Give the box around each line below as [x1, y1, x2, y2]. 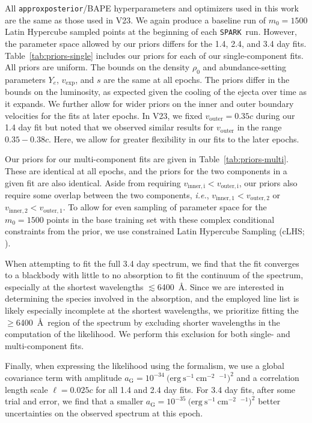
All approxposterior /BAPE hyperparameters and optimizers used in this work [5, 2, 299, 14]
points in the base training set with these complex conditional [46, 213, 275, 225]
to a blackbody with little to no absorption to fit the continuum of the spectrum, [5, 269, 304, 281]
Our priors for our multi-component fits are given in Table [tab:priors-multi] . [5, 153, 289, 165]
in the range [237, 121, 282, 133]
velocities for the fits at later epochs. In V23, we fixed [5, 109, 203, 121]
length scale [5, 383, 48, 395]
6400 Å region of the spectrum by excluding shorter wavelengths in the [16, 315, 280, 328]
